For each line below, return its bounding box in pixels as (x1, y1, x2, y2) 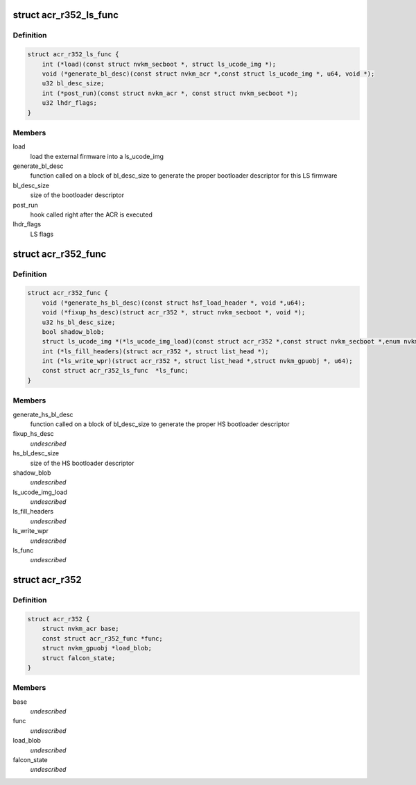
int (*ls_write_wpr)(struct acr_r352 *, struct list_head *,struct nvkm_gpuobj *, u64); (42, 357, 353, 365)
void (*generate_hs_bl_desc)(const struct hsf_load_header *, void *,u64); (42, 298, 306, 307)
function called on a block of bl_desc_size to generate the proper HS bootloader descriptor (30, 420, 291, 428)
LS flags (30, 230, 54, 238)
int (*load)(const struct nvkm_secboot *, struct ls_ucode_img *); (42, 60, 277, 68)
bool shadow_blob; (42, 328, 105, 336)
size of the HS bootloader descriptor (30, 459, 135, 467)
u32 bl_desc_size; (42, 80, 105, 87)
